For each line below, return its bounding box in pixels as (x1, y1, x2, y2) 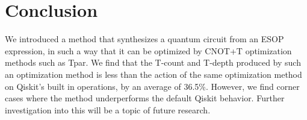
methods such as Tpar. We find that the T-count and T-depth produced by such (5, 56, 301, 69)
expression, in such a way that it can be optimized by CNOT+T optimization (5, 44, 292, 57)
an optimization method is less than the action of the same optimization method (5, 68, 302, 80)
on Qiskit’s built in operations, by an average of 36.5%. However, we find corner (5, 80, 300, 92)
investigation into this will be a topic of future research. (5, 103, 211, 116)
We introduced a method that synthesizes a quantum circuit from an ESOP (5, 33, 284, 45)
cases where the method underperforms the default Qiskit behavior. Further (5, 92, 285, 104)
